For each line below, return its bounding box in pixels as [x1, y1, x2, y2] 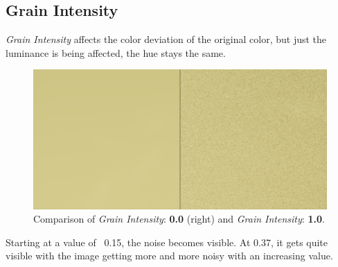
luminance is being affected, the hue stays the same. [6, 45, 226, 60]
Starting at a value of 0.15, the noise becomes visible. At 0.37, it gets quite [6, 234, 328, 249]
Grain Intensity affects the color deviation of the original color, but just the [6, 32, 327, 46]
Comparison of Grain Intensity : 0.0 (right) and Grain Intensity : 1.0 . [33, 212, 325, 226]
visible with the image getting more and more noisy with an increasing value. [6, 248, 333, 263]
